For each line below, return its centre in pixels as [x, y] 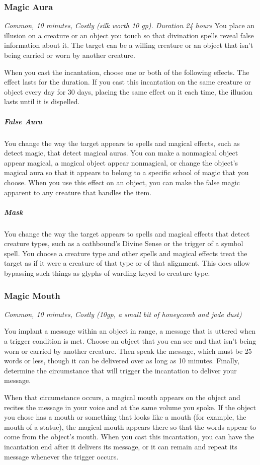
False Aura [23, 121]
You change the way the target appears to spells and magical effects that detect [127, 233]
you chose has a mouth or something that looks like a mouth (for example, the [125, 417]
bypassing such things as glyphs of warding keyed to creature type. [107, 273]
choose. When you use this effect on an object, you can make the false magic [122, 182]
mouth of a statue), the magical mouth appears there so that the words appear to [130, 427]
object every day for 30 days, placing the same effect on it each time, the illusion [128, 91]
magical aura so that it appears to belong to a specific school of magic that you [126, 172]
